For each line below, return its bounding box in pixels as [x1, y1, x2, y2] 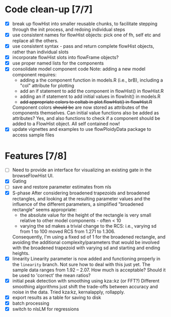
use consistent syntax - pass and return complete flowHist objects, [12, 43, 155, 49]
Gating [12, 178, 27, 184]
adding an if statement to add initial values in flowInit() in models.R [20, 93, 161, 100]
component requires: [12, 72, 57, 78]
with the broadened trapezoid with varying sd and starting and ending [12, 245, 160, 251]
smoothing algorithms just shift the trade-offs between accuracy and [12, 283, 158, 289]
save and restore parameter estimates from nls [12, 184, 111, 190]
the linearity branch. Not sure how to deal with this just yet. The [12, 261, 150, 267]
